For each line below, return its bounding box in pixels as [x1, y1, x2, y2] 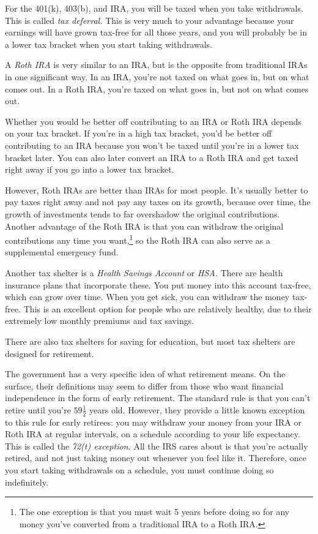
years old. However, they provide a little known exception [89, 403, 305, 416]
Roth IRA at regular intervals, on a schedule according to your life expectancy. [5, 427, 300, 440]
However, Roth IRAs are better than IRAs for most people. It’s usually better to [5, 183, 308, 196]
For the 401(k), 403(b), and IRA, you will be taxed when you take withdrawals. [5, 2, 303, 14]
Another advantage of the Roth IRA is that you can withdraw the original [5, 219, 284, 232]
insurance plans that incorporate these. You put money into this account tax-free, [5, 278, 311, 291]
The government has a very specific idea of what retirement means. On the [5, 367, 286, 380]
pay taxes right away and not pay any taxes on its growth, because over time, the [5, 195, 311, 208]
